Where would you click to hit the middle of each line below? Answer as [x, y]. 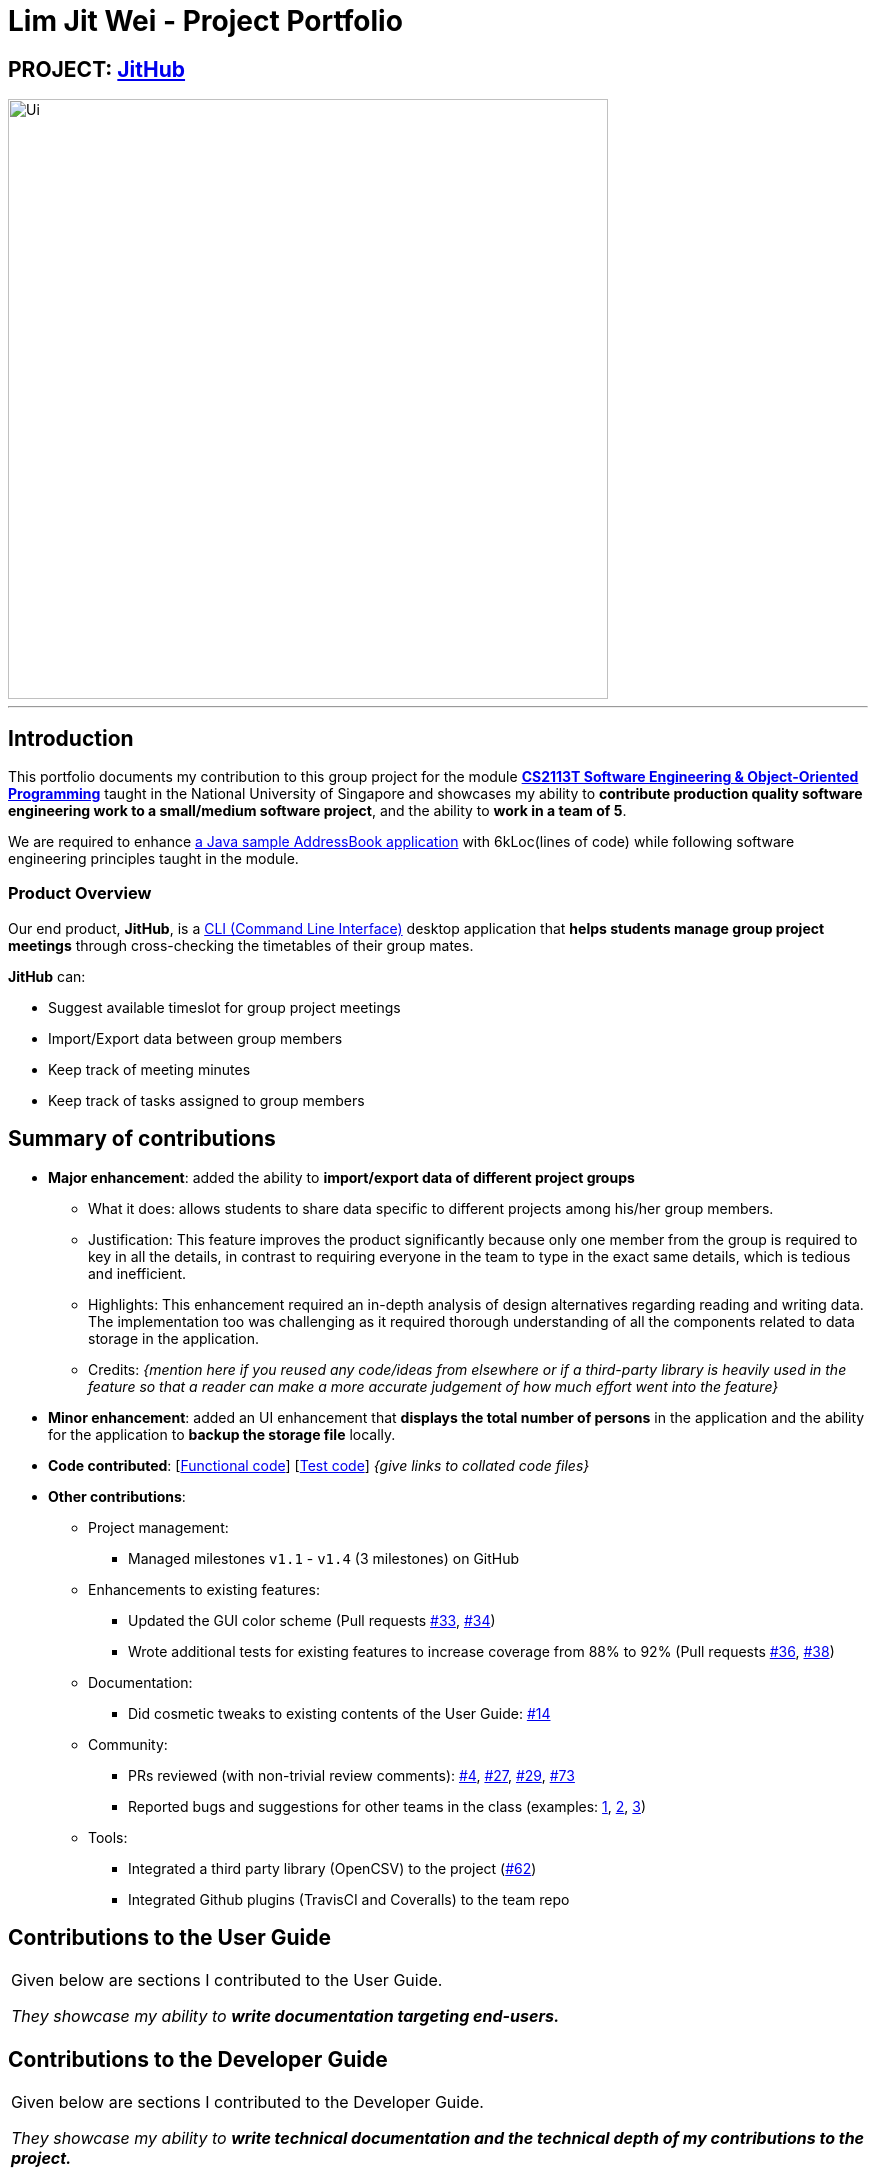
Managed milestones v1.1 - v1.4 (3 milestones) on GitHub [324, 1558]
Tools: [108, 1837]
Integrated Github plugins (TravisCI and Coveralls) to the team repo [349, 1899]
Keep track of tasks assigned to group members [206, 1100]
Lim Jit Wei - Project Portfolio [205, 21]
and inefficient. [137, 1273]
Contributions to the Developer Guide [198, 2059]
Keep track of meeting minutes [149, 1069]
